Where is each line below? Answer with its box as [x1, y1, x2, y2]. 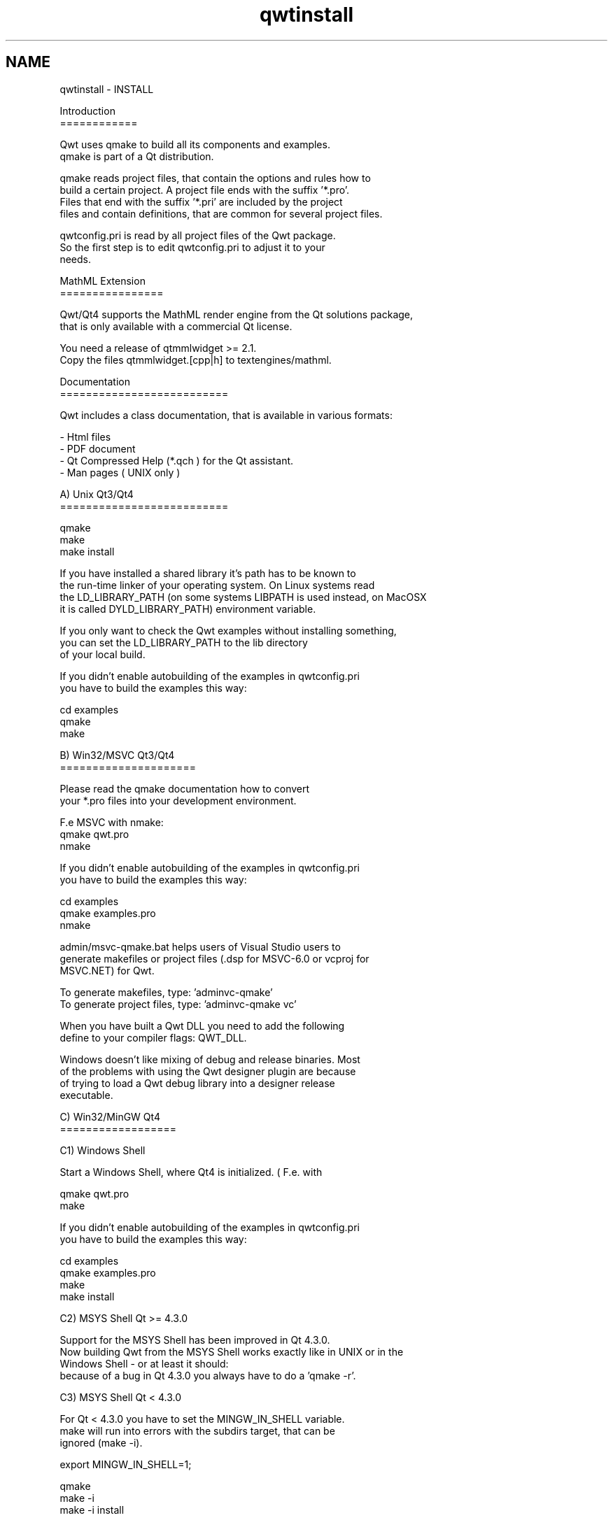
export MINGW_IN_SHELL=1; [59, 1458, 192, 1470]
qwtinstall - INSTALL [59, 83, 154, 95]
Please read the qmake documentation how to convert [59, 782, 310, 795]
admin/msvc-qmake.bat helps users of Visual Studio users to [59, 940, 341, 953]
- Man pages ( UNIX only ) [59, 466, 181, 478]
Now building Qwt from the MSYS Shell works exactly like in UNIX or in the [59, 1345, 404, 1358]
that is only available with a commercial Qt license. [59, 320, 293, 332]
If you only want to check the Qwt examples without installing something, [59, 624, 397, 637]
